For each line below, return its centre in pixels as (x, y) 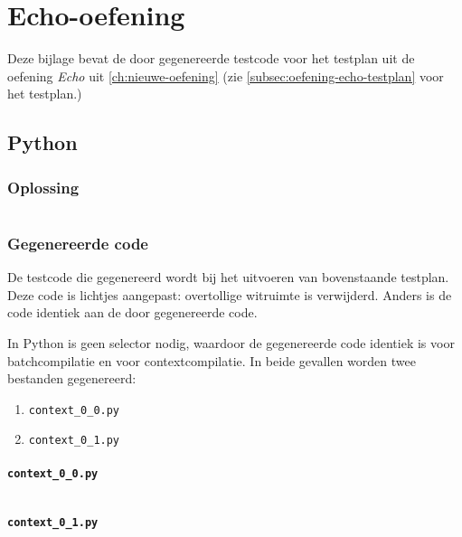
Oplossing (43, 187)
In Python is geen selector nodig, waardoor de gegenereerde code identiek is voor (231, 342)
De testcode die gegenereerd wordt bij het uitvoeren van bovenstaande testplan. (228, 277)
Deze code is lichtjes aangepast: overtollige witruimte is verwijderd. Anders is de (230, 294)
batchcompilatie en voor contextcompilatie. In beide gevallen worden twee (212, 360)
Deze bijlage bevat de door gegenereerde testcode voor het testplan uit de (211, 58)
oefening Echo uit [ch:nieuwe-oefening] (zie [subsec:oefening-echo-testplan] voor (226, 75)
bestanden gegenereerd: (72, 378)
